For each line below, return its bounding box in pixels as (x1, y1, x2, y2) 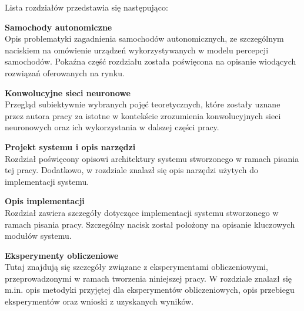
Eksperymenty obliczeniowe (5, 249, 119, 261)
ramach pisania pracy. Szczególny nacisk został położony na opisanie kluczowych (5, 218, 295, 230)
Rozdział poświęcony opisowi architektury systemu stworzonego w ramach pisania (5, 152, 299, 164)
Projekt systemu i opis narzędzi (5, 140, 136, 153)
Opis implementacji (5, 195, 85, 207)
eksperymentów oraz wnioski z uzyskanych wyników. (5, 295, 194, 307)
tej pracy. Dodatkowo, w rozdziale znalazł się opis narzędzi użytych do (5, 164, 258, 176)
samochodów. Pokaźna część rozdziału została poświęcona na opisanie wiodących (5, 55, 296, 67)
